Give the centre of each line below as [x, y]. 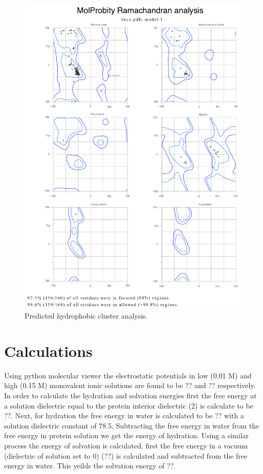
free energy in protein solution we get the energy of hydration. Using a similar [127, 435]
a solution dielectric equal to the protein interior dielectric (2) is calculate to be [129, 405]
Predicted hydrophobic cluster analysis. [86, 316]
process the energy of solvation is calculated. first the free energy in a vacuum [126, 445]
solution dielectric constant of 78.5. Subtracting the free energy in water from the [132, 425]
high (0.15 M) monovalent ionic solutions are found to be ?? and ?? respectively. [130, 385]
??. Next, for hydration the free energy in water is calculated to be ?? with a [124, 415]
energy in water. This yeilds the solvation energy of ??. [90, 466]
